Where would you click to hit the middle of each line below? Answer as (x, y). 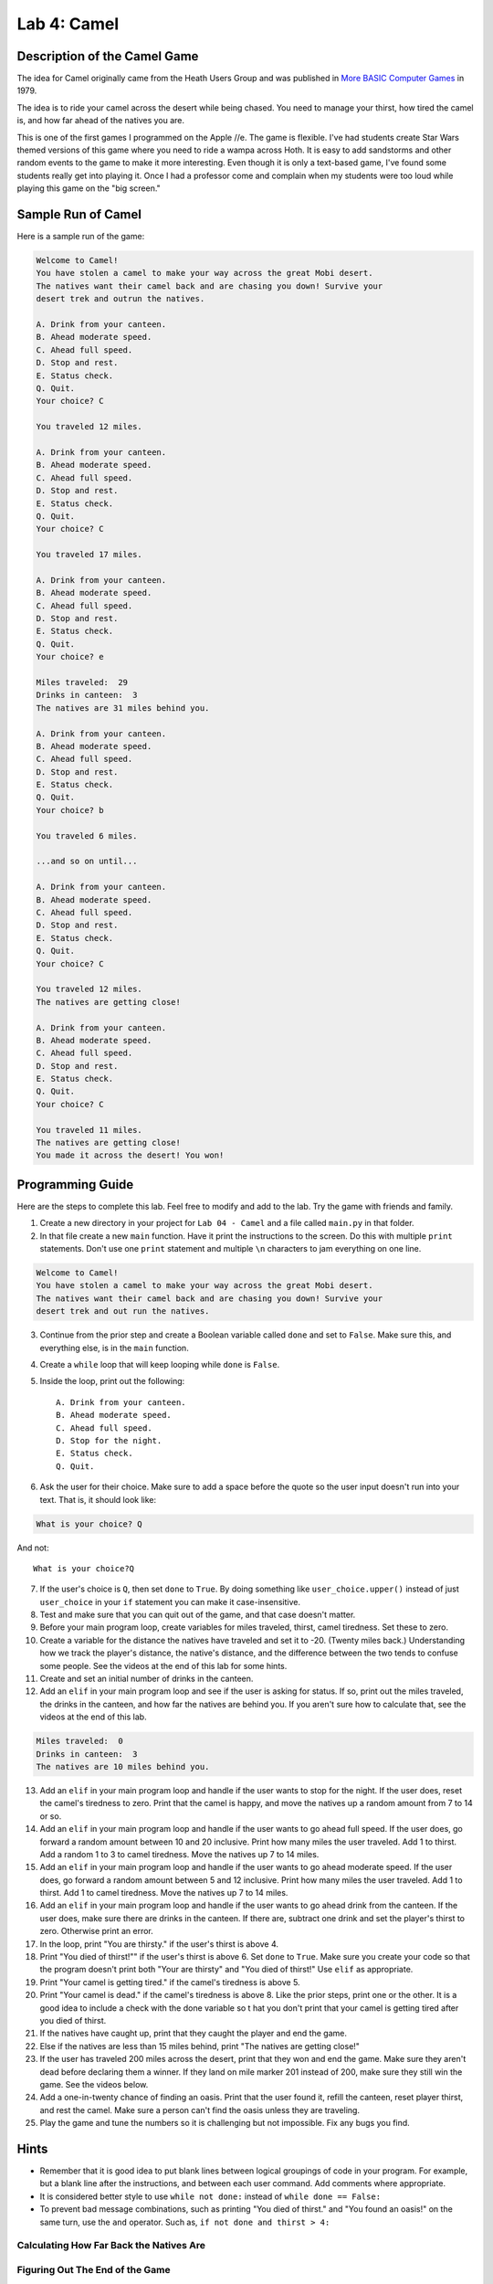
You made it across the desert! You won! (130, 1155)
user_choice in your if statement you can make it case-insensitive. (170, 1602)
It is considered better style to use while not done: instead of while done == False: (210, 2196)
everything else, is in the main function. (114, 1348)
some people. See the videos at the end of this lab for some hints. (163, 1665)
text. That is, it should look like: (98, 1499)
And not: (33, 1548)
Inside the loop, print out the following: (112, 1381)
